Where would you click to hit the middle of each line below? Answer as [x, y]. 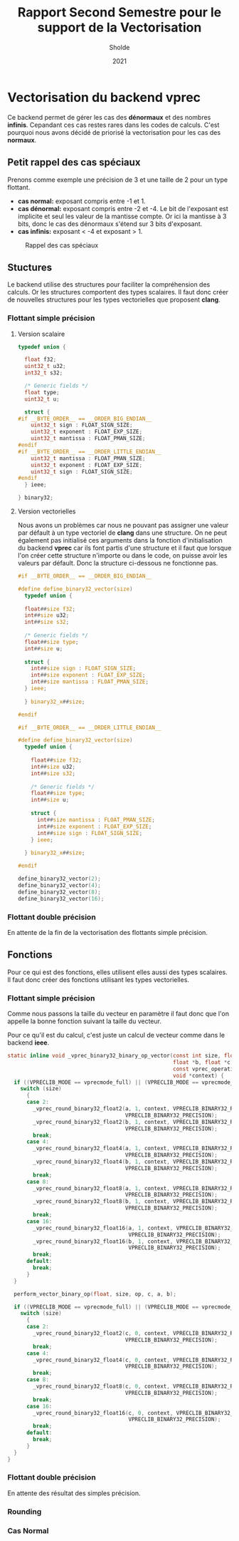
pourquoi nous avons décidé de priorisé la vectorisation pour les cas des [114, 132]
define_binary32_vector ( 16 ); [61, 899]
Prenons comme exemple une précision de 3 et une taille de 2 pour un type [118, 180]
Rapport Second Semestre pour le [119, 12]
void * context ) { [198, 1075]
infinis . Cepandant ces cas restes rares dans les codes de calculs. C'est [113, 125]
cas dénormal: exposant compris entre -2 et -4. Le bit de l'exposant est [123, 208]
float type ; [42, 392]
